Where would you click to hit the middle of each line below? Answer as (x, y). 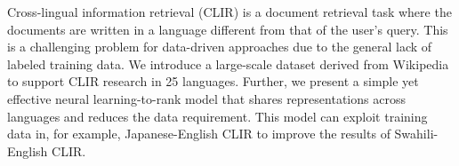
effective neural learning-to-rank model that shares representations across (206, 98)
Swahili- (416, 134)
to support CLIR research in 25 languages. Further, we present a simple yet (213, 81)
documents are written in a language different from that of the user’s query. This (228, 29)
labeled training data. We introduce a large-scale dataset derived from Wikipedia (228, 63)
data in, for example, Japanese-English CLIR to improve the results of (199, 134)
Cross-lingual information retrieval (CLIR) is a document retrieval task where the (229, 12)
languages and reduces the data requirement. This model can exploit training (217, 116)
